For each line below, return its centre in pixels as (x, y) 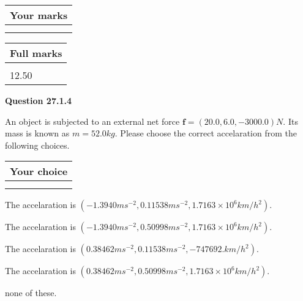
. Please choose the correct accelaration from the (206, 133)
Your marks (39, 15)
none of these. (31, 293)
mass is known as (37, 133)
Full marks (36, 53)
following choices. (37, 145)
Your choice (39, 171)
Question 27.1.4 (38, 100)
